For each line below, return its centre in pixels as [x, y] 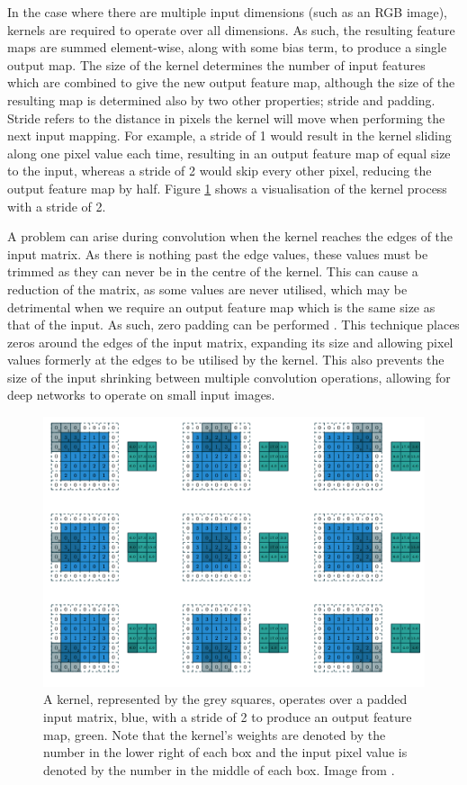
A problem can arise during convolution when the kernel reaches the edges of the [230, 236]
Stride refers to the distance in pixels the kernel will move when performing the [226, 117]
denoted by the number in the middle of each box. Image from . [219, 769]
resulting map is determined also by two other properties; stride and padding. [221, 99]
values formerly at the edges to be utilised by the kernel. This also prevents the [226, 360]
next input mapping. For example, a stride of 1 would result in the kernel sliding [229, 135]
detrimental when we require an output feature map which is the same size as [221, 307]
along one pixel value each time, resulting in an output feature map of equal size [229, 153]
